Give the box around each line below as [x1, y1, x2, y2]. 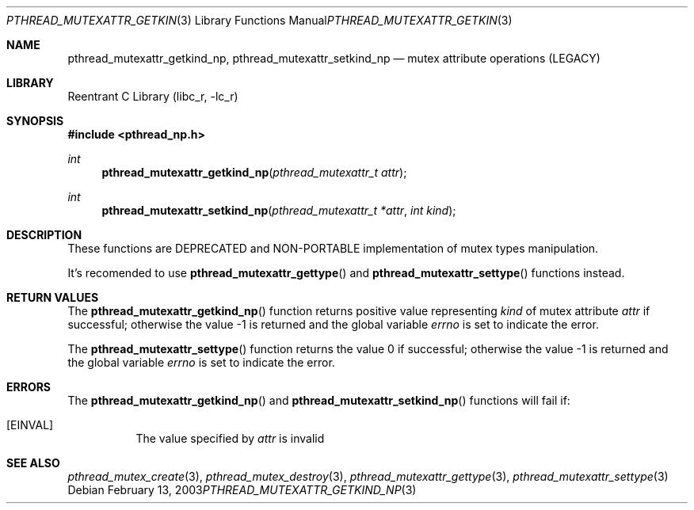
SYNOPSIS [6, 114, 64, 127]
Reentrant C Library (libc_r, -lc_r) [67, 89, 238, 103]
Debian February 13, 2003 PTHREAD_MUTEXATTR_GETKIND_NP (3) [67, 483, 417, 497]
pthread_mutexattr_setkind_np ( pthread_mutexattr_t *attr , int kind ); [101, 204, 456, 217]
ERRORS [6, 380, 51, 394]
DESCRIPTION [6, 228, 82, 242]
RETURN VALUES [6, 291, 99, 304]
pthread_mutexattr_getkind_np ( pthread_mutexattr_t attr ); [101, 166, 407, 179]
